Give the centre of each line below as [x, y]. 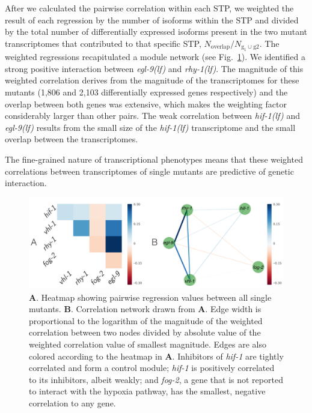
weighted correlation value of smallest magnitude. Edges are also [148, 344]
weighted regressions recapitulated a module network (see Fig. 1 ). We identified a [155, 57]
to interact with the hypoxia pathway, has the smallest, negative [147, 391]
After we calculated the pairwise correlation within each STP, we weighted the [149, 8]
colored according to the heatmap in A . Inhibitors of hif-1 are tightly [156, 356]
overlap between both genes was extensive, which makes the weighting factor [146, 104]
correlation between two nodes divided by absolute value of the [145, 332]
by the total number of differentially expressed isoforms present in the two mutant [156, 32]
